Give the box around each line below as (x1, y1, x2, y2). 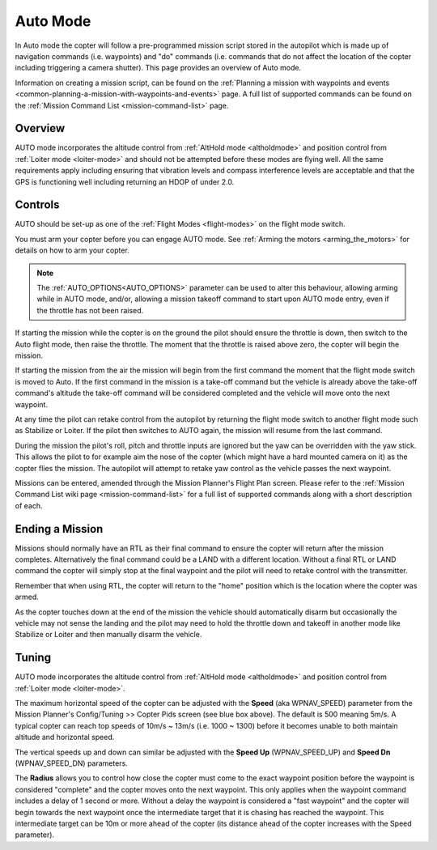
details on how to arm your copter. (15, 245, 129, 255)
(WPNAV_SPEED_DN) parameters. (15, 758, 129, 768)
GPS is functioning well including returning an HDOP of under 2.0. (15, 176, 235, 186)
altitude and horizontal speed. (15, 733, 115, 742)
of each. (15, 500, 43, 510)
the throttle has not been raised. (36, 305, 144, 315)
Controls (15, 198, 60, 212)
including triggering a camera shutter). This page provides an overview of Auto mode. (15, 63, 302, 73)
